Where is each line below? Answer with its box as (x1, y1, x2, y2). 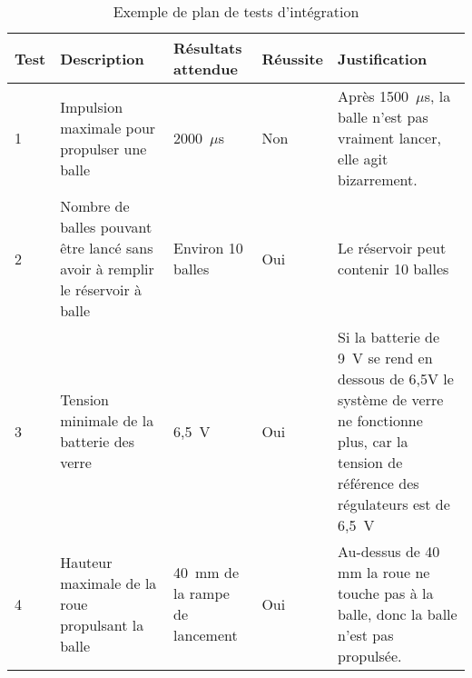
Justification (338, 47, 428, 69)
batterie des (60, 431, 135, 452)
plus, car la (338, 431, 408, 452)
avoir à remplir (60, 258, 154, 279)
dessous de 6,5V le (338, 368, 454, 389)
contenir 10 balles (338, 258, 449, 279)
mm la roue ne (338, 562, 430, 583)
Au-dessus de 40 (338, 541, 440, 562)
